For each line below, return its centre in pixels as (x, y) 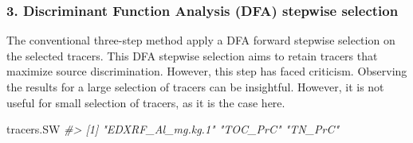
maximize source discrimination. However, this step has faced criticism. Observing (207, 71)
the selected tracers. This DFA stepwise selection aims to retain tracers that (192, 55)
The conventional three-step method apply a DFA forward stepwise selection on (201, 40)
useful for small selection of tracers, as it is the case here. (146, 102)
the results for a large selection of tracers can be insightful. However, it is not (195, 87)
